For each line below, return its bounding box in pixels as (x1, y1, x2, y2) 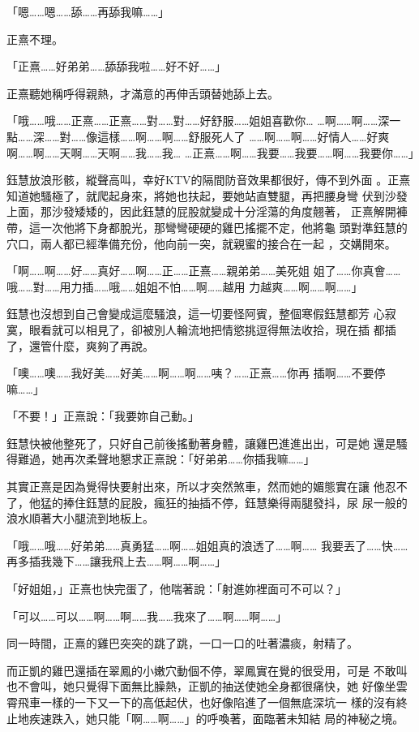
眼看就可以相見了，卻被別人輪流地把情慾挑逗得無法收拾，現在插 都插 (28, 321, 396, 338)
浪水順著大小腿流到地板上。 (6, 510, 154, 527)
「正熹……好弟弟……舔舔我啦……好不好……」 (6, 58, 227, 75)
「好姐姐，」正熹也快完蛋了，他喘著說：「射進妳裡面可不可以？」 (6, 580, 347, 597)
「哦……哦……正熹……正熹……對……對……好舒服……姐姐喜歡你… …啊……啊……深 (6, 112, 390, 129)
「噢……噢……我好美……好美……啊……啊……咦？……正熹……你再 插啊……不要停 (6, 364, 386, 381)
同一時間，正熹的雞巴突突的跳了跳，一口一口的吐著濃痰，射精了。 (6, 635, 358, 652)
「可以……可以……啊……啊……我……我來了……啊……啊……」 (6, 607, 288, 624)
